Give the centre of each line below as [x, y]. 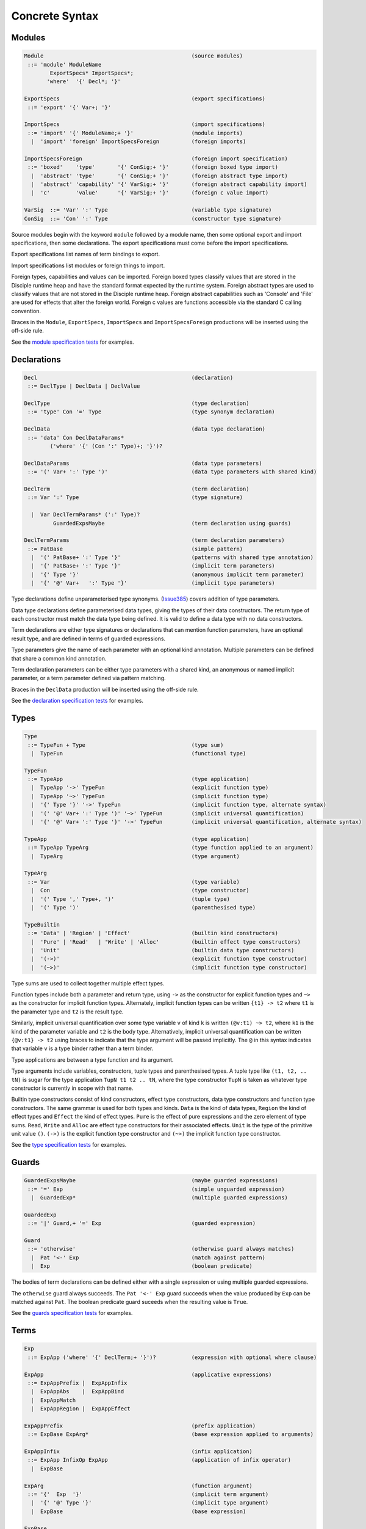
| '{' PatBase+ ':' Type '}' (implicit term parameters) [153, 566]
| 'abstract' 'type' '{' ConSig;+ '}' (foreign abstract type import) [159, 176]
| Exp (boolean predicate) [142, 1266]
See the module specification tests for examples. [73, 342]
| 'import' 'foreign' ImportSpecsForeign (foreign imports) [138, 142]
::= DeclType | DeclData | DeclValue [84, 386]
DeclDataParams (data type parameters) [143, 463]
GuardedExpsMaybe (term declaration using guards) [172, 523]
